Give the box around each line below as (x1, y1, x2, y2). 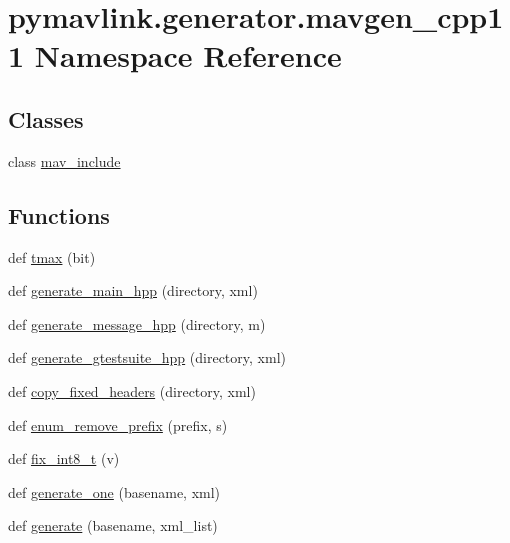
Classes (8, 103, 84, 134)
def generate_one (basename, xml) (8, 481, 221, 502)
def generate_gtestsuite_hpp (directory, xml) (8, 347, 286, 368)
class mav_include (8, 150, 121, 171)
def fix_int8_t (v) (8, 448, 120, 469)
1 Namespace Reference (8, 35, 342, 76)
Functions (8, 199, 110, 230)
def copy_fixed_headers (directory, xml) (8, 380, 256, 401)
